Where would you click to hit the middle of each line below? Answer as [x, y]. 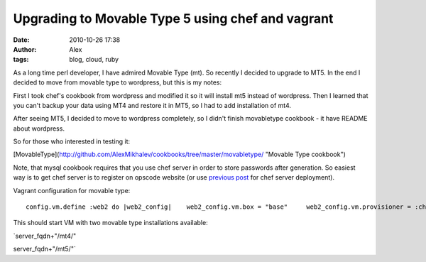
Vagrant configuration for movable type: [72, 190]
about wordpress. [39, 129]
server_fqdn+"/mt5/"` [44, 249]
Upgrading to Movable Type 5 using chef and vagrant [173, 18]
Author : [25, 49]
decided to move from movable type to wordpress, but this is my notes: [118, 82]
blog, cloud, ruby [94, 60]
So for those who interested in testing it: [72, 141]
